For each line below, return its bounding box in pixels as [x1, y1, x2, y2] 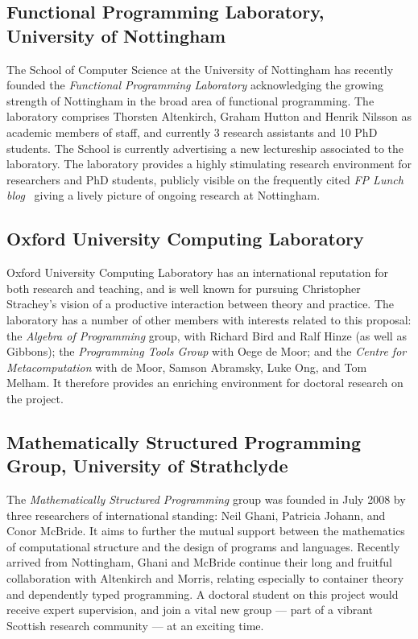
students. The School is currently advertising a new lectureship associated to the [6, 139, 404, 156]
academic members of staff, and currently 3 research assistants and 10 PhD [6, 123, 378, 140]
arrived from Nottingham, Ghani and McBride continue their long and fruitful [6, 554, 392, 571]
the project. [6, 390, 64, 406]
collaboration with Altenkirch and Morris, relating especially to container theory [6, 570, 404, 587]
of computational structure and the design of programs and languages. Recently [6, 538, 400, 554]
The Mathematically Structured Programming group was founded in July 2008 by [6, 491, 406, 508]
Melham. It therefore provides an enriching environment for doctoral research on [6, 374, 404, 391]
